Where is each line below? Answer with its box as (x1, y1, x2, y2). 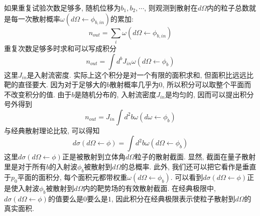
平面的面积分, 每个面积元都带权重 (17, 171, 127, 182)
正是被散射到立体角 (62, 151, 125, 162)
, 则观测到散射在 (144, 3, 198, 13)
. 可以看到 (170, 171, 203, 182)
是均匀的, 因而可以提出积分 (165, 89, 254, 99)
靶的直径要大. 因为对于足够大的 (4, 79, 107, 90)
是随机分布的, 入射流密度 (74, 89, 157, 99)
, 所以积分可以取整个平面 (162, 79, 244, 90)
